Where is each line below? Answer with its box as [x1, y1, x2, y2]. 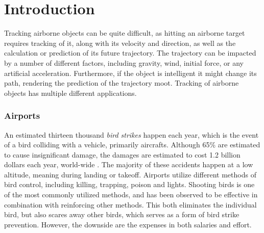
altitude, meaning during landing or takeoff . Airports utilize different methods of [4, 169, 256, 179]
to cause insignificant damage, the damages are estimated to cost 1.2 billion [4, 149, 241, 160]
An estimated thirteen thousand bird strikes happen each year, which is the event [4, 129, 259, 140]
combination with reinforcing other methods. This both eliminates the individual [4, 199, 257, 210]
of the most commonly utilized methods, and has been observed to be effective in [4, 189, 258, 200]
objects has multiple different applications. [4, 87, 137, 98]
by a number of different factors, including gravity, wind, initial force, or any [4, 57, 244, 68]
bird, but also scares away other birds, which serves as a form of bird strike [4, 209, 239, 220]
